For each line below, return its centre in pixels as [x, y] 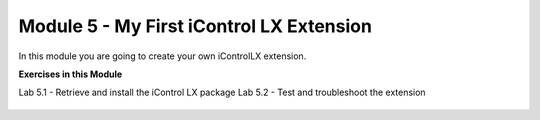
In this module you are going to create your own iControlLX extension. [162, 56]
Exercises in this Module [70, 74]
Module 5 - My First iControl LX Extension [195, 26]
